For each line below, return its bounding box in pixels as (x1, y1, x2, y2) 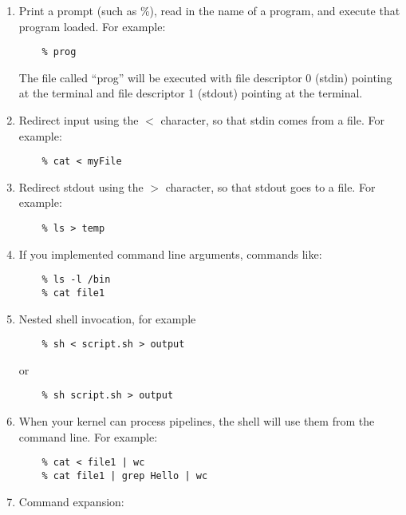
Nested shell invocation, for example (18, 310, 196, 327)
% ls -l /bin (41, 274, 111, 286)
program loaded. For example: (18, 18, 166, 34)
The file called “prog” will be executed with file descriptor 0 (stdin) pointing (18, 69, 392, 85)
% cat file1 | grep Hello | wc (41, 469, 208, 481)
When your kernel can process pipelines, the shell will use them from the (18, 413, 375, 430)
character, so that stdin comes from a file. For (160, 112, 385, 129)
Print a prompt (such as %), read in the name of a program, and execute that (18, 2, 400, 18)
